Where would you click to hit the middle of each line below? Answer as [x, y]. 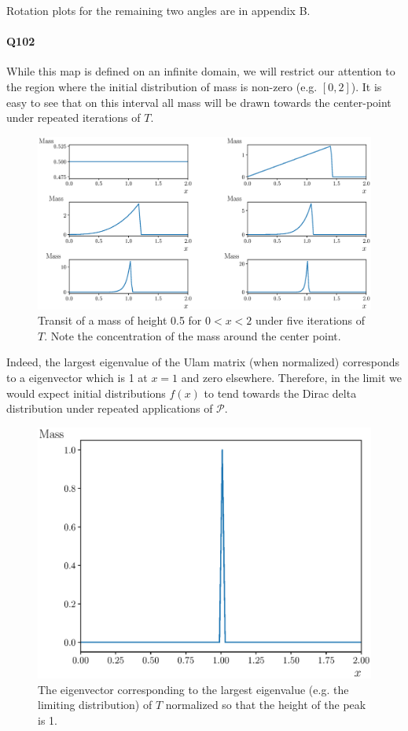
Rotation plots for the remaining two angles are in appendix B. [158, 10]
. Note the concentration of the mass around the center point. [193, 335]
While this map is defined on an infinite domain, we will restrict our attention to [201, 71]
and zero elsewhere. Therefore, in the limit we [291, 377]
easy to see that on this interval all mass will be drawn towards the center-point [199, 102]
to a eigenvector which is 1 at [77, 377]
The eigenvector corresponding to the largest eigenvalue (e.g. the [193, 689]
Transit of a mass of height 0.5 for [120, 320]
